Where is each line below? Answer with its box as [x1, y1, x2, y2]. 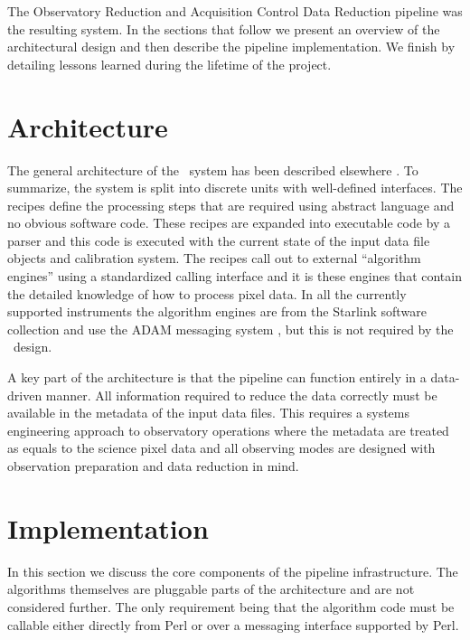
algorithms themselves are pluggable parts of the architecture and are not [7, 579, 415, 598]
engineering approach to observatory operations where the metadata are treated [7, 420, 449, 439]
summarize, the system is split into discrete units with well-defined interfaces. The [7, 178, 463, 197]
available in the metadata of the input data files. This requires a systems [7, 403, 410, 422]
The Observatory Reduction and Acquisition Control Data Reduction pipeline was [7, 2, 463, 20]
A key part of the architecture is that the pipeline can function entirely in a [7, 368, 427, 387]
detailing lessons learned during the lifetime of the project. [7, 54, 332, 73]
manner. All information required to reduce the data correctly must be [45, 385, 437, 404]
